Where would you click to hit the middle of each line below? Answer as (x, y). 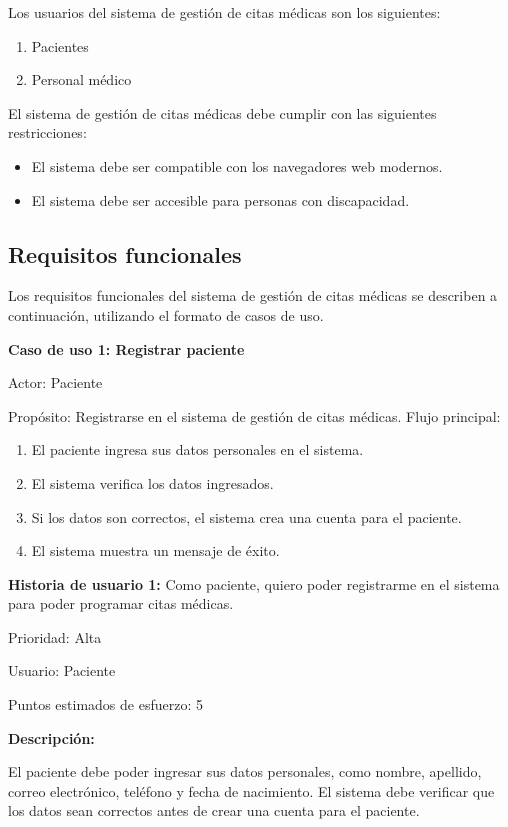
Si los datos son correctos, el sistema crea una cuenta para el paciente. (246, 516)
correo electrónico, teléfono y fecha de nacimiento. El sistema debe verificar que (251, 790)
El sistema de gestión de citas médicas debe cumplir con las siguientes (222, 112)
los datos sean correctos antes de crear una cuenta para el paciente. (214, 810)
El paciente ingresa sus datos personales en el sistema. (197, 449)
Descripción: (51, 737)
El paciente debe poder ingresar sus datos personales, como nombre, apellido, (245, 771)
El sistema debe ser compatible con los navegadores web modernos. (237, 165)
